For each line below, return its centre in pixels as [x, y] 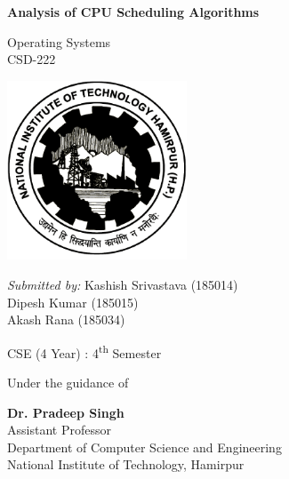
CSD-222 [32, 59]
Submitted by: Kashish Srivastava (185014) [123, 284]
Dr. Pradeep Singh [66, 412]
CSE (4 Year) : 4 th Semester [84, 351]
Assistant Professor [59, 430]
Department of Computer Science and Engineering [144, 447]
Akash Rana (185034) [66, 319]
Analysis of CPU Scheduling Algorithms [133, 12]
